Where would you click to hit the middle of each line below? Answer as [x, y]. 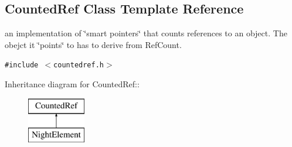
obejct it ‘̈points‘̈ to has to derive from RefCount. [93, 44]
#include [22, 65]
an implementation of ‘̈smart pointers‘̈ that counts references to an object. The [146, 33]
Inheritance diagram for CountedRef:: [72, 84]
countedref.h [79, 65]
